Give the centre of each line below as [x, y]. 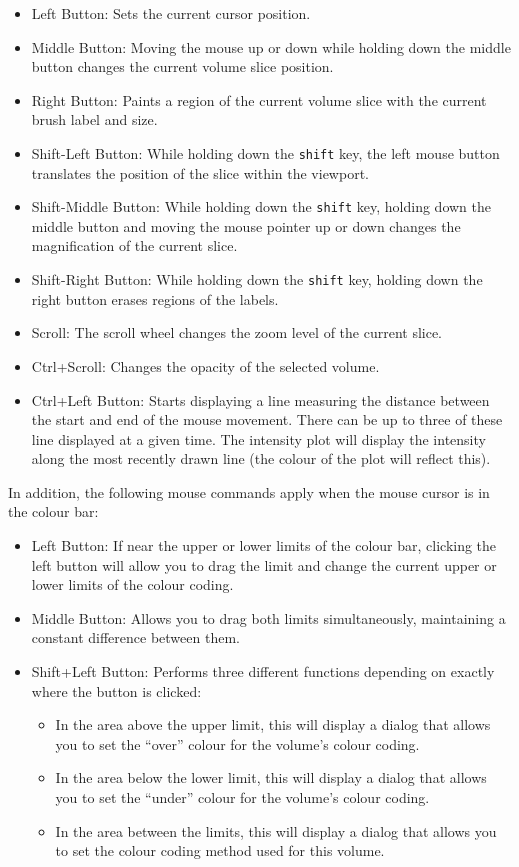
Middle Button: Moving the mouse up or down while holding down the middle [271, 46]
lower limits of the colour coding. [132, 584]
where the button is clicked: [116, 690]
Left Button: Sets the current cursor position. [171, 13]
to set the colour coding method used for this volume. [220, 850]
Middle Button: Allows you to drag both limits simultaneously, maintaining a [268, 617]
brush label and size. [94, 119]
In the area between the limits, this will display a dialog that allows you [276, 830]
